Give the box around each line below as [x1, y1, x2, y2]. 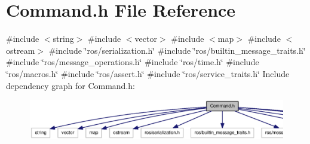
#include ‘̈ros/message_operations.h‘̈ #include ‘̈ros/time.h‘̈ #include [6, 56, 259, 68]
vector [134, 32, 157, 45]
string [53, 32, 74, 45]
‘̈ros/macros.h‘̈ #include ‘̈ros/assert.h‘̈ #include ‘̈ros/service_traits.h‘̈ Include [6, 67, 290, 79]
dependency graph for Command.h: [6, 79, 135, 91]
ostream [6, 44, 35, 56]
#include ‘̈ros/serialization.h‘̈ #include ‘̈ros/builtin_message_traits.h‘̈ [48, 44, 306, 56]
